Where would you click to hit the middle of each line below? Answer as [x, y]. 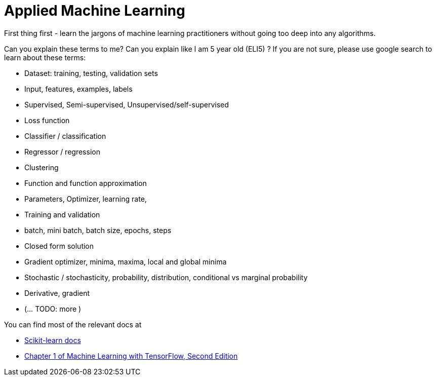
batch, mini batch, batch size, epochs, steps [98, 230]
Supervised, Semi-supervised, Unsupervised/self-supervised [127, 104]
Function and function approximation [86, 183]
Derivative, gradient [57, 293]
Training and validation [62, 214]
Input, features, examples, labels [78, 89]
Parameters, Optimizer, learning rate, [86, 199]
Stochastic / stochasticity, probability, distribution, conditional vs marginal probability [166, 277]
